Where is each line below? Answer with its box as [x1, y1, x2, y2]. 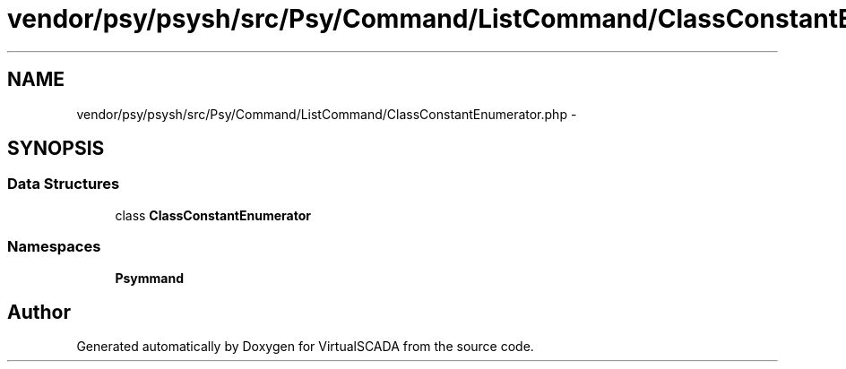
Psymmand [115, 270, 184, 286]
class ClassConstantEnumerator [115, 207, 311, 223]
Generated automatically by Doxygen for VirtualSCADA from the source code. [76, 339, 534, 355]
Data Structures [7, 175, 120, 193]
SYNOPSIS [7, 137, 105, 160]
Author [7, 300, 71, 323]
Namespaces [7, 237, 101, 256]
